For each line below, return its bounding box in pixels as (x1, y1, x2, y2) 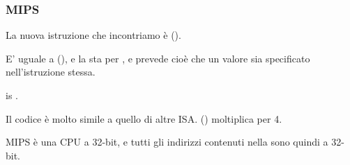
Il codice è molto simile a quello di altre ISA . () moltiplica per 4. (6, 111, 282, 125)
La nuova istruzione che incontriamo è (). (6, 28, 181, 42)
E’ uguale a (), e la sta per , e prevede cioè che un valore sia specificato (6, 51, 310, 65)
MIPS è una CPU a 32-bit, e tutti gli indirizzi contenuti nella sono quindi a (6, 134, 328, 149)
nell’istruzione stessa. (6, 64, 96, 79)
